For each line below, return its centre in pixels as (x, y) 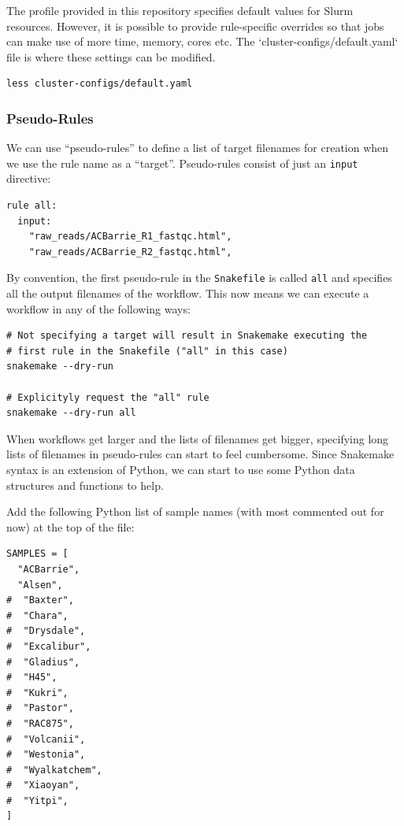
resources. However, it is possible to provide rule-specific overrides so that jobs (195, 26)
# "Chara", (37, 615)
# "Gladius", (43, 662)
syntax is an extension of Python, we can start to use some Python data (181, 469)
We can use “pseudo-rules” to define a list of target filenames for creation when (198, 148)
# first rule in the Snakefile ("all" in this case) (147, 351)
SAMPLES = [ (37, 554)
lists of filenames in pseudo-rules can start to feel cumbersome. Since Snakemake (200, 454)
